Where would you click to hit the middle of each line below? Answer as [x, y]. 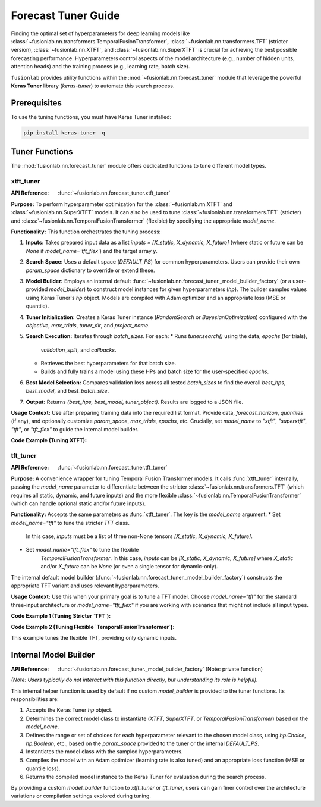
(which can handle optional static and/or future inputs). [78, 503]
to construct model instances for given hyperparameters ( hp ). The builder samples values [197, 289]
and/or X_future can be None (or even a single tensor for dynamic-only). [129, 567]
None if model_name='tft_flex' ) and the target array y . [92, 251]
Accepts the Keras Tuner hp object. [69, 710]
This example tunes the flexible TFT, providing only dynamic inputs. [94, 637]
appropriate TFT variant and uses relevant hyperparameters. [85, 586]
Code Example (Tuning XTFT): [49, 440]
